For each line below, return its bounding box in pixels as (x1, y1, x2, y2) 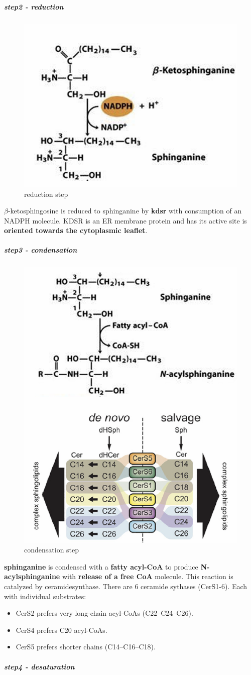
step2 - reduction (4, 1, 64, 12)
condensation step (24, 544, 79, 555)
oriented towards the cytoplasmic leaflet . (4, 225, 148, 236)
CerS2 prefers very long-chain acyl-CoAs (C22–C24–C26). (16, 608, 193, 618)
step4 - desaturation (4, 661, 75, 671)
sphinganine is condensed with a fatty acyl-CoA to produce (4, 561, 198, 572)
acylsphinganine (4, 571, 60, 582)
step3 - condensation (4, 245, 77, 255)
